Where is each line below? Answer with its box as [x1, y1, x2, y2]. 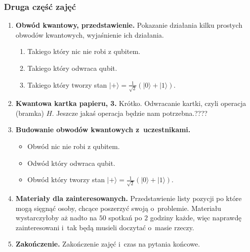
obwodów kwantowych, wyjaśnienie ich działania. [15, 29, 164, 40]
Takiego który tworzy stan [27, 79, 107, 90]
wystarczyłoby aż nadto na [15, 212, 97, 223]
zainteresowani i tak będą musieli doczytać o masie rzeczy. [15, 222, 194, 232]
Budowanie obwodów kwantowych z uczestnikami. [15, 124, 191, 135]
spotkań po [108, 212, 142, 223]
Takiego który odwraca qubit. [27, 63, 117, 73]
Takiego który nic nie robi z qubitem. [27, 46, 140, 56]
